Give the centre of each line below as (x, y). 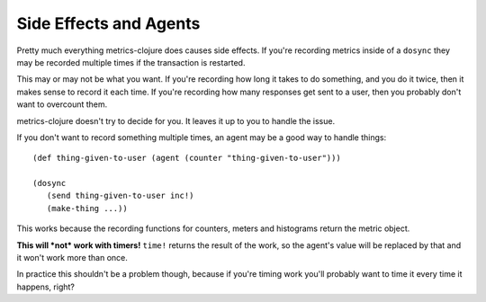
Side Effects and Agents (108, 23)
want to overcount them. (62, 104)
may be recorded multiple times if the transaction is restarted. (131, 62)
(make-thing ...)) (87, 208)
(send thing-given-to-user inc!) (120, 196)
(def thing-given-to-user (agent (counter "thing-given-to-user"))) (187, 158)
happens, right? (46, 287)
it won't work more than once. (72, 258)
